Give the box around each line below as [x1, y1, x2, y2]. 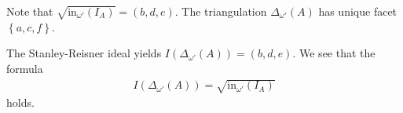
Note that [6, 3, 53, 19]
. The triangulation [174, 3, 267, 19]
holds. [6, 94, 35, 111]
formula [6, 60, 43, 76]
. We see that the [292, 45, 376, 61]
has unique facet [318, 3, 398, 19]
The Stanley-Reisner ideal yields [6, 45, 162, 61]
